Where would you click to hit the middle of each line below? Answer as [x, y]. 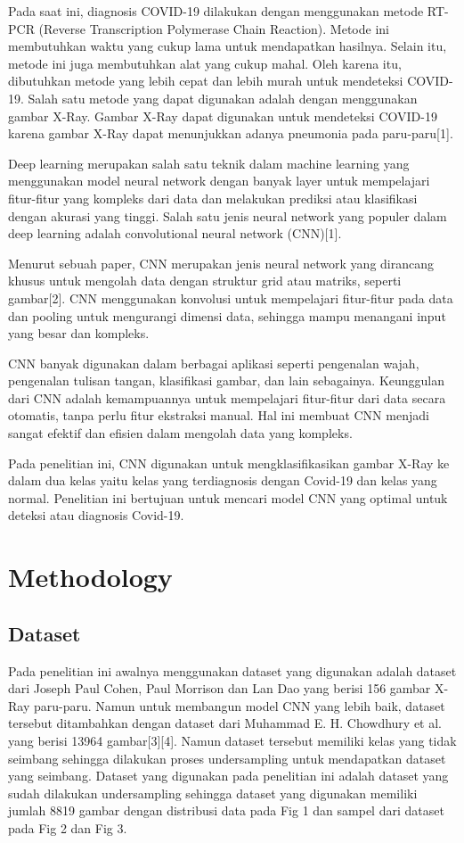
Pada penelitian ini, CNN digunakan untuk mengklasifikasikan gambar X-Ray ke [229, 463]
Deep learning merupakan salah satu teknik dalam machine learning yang [209, 163]
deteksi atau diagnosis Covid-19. [96, 515]
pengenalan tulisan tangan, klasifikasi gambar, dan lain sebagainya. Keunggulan [227, 380]
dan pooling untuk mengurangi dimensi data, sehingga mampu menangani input [227, 315]
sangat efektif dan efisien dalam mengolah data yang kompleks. [180, 433]
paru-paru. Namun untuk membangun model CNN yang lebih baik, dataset [239, 705]
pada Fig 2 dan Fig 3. [68, 827]
